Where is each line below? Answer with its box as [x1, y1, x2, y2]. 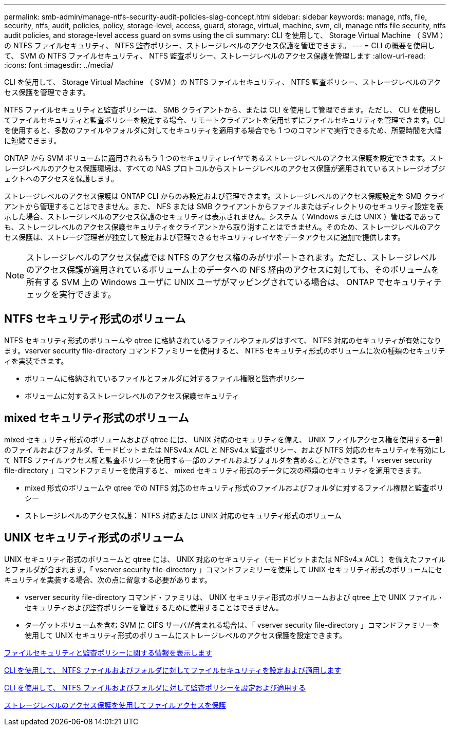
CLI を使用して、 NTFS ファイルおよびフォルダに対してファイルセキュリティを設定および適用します [4, 665, 342, 675]
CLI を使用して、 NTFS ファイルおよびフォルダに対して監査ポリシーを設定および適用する [4, 683, 306, 692]
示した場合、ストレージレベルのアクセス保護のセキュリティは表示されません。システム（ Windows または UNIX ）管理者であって [4, 212, 441, 221]
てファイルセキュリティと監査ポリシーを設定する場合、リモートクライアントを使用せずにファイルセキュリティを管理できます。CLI [4, 116, 445, 124]
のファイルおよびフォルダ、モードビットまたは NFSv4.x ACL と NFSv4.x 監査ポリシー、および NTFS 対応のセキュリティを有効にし [4, 445, 446, 454]
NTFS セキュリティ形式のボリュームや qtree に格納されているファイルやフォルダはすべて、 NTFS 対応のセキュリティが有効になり [4, 335, 442, 345]
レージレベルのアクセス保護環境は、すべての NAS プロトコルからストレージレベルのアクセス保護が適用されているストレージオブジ [4, 164, 445, 173]
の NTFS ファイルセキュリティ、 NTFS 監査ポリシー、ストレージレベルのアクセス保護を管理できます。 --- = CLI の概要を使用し [4, 41, 435, 50]
